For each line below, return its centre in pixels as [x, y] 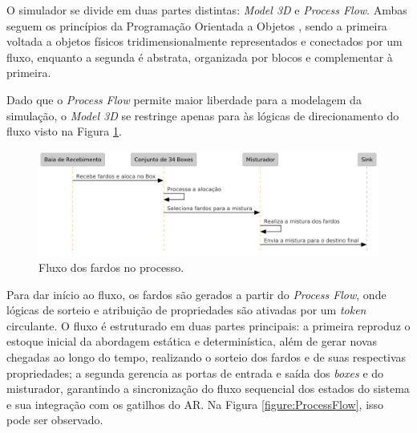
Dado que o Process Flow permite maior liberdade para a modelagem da [184, 99]
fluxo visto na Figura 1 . [64, 131]
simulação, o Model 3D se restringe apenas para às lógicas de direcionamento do [203, 115]
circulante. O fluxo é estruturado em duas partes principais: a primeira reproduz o [208, 325]
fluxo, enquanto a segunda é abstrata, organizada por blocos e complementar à [200, 57]
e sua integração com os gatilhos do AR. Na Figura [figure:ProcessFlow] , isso [195, 404]
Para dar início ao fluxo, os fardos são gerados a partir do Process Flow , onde [196, 294]
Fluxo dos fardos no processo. [111, 267]
